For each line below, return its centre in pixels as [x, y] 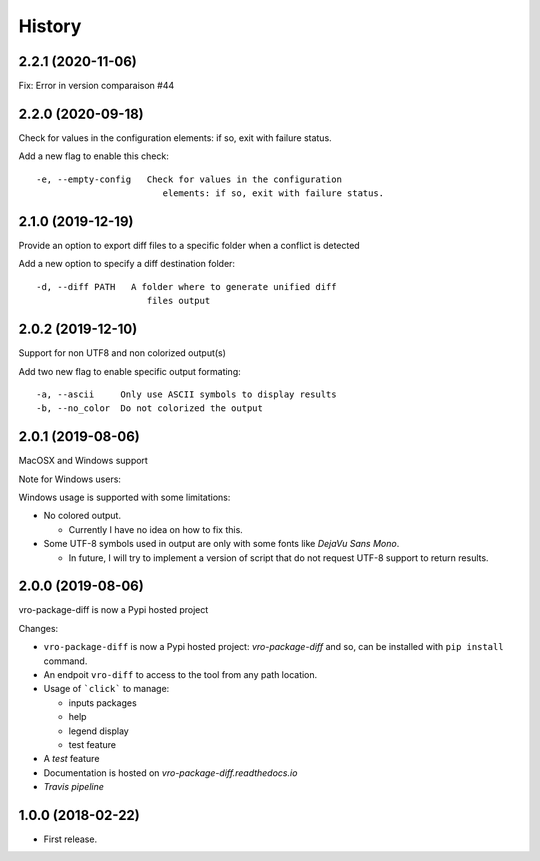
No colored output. [82, 516]
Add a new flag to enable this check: [93, 156]
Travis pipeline [74, 787]
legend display [98, 731]
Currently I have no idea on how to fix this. [156, 529]
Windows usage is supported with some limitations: [124, 497]
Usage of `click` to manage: [106, 689]
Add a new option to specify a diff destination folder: [126, 264]
